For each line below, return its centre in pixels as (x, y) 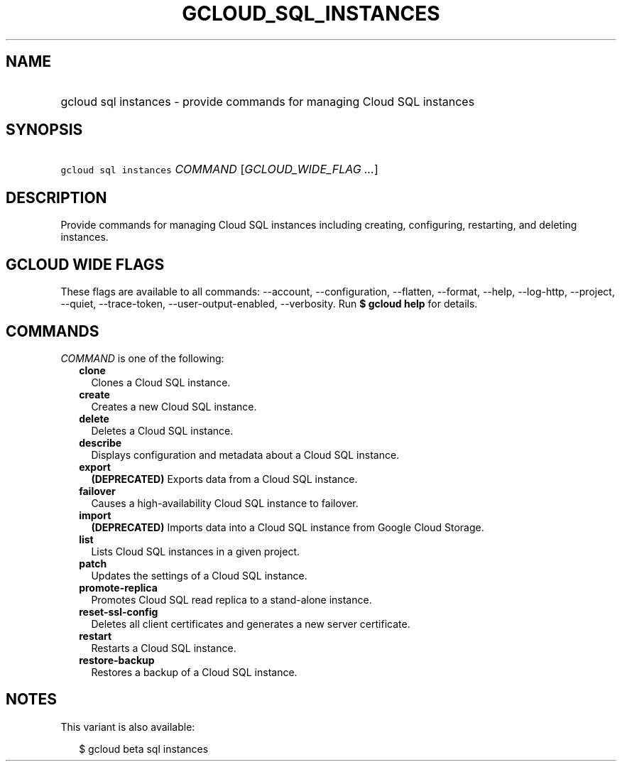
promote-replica (118, 587)
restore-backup (117, 660)
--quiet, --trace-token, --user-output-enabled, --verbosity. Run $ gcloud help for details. (269, 304)
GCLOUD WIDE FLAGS (85, 264)
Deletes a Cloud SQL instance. (162, 430)
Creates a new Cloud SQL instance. (174, 406)
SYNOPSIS (44, 130)
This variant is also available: (128, 727)
